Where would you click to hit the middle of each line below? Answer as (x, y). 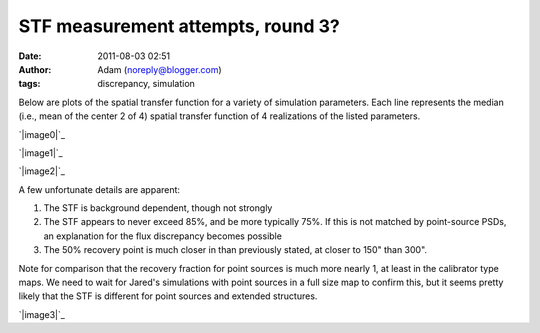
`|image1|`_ (41, 152)
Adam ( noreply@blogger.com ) (159, 69)
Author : (35, 69)
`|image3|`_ (41, 314)
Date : (30, 56)
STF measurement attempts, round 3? (179, 26)
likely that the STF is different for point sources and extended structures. (168, 296)
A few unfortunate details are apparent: (99, 189)
